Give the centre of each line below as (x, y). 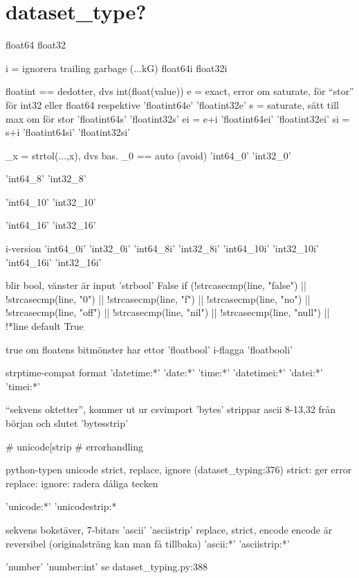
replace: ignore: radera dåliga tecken (82, 483)
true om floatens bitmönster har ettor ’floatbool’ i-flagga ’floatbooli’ (149, 349)
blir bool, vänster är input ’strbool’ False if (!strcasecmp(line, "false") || (156, 285)
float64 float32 (36, 45)
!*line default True (45, 326)
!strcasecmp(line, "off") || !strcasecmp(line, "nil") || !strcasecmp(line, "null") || (168, 312)
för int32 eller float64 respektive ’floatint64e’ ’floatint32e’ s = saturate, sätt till (172, 104)
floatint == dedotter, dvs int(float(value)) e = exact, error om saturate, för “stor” (180, 91)
